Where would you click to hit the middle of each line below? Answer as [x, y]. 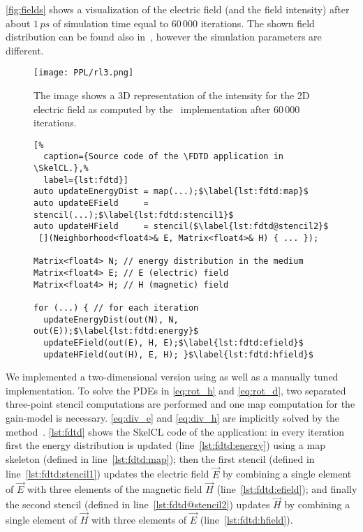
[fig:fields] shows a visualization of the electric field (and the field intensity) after [178, 9]
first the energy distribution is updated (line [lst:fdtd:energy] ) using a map [165, 445]
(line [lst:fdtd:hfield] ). [246, 520]
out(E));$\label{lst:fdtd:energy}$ [116, 331]
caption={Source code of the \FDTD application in [163, 157]
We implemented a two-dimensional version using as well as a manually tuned [172, 377]
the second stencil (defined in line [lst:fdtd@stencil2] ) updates [138, 504]
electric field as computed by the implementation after [152, 109]
